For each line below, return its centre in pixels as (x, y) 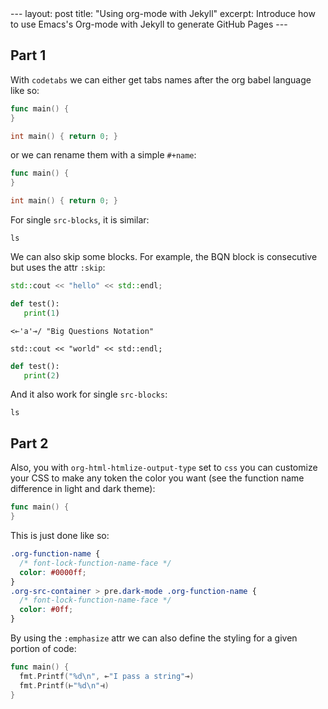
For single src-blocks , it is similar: (80, 220)
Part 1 (28, 55)
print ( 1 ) (41, 313)
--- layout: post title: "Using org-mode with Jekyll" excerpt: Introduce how (163, 13)
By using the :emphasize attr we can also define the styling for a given (154, 638)
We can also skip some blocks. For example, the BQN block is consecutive (164, 257)
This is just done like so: (60, 535)
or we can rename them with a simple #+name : (103, 155)
